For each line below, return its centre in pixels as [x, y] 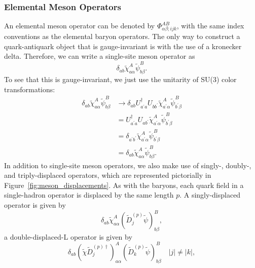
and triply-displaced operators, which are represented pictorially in [108, 175]
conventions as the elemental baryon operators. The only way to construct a [122, 36]
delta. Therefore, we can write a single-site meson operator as [100, 56]
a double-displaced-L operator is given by [68, 236]
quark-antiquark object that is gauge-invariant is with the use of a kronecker [123, 46]
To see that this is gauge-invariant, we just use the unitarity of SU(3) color [120, 79]
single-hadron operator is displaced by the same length [89, 195]
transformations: [30, 89]
